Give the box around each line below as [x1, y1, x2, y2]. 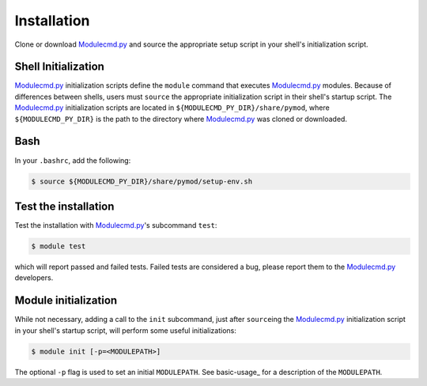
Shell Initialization [14, 60, 104, 74]
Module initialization [14, 293, 118, 308]
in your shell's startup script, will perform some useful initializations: [14, 325, 237, 335]
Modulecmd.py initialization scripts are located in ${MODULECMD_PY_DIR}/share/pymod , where [14, 103, 330, 112]
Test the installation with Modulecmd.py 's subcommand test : [14, 221, 217, 230]
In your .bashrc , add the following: [14, 155, 131, 165]
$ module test [31, 242, 86, 251]
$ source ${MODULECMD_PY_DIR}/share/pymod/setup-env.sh [31, 176, 253, 186]
